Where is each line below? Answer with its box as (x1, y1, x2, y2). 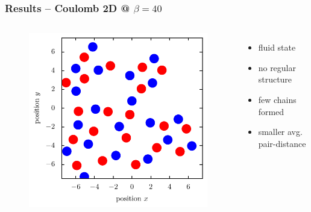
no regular (258, 61, 297, 73)
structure (258, 73, 292, 86)
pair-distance (258, 137, 306, 149)
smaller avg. (258, 125, 303, 138)
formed (258, 105, 284, 117)
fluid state (258, 41, 296, 54)
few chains (258, 93, 297, 105)
